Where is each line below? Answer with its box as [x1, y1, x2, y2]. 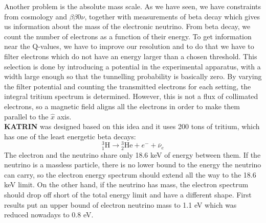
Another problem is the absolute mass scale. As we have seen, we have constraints [4, 1, 261, 11]
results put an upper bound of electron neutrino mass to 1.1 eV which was [4, 199, 237, 210]
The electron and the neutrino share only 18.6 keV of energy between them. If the [4, 149, 261, 160]
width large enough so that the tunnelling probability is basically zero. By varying [4, 71, 262, 82]
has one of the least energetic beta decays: [4, 131, 136, 141]
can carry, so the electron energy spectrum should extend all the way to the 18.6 [4, 169, 256, 180]
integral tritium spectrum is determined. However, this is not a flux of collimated [4, 91, 258, 102]
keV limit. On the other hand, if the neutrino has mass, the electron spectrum [4, 179, 249, 190]
